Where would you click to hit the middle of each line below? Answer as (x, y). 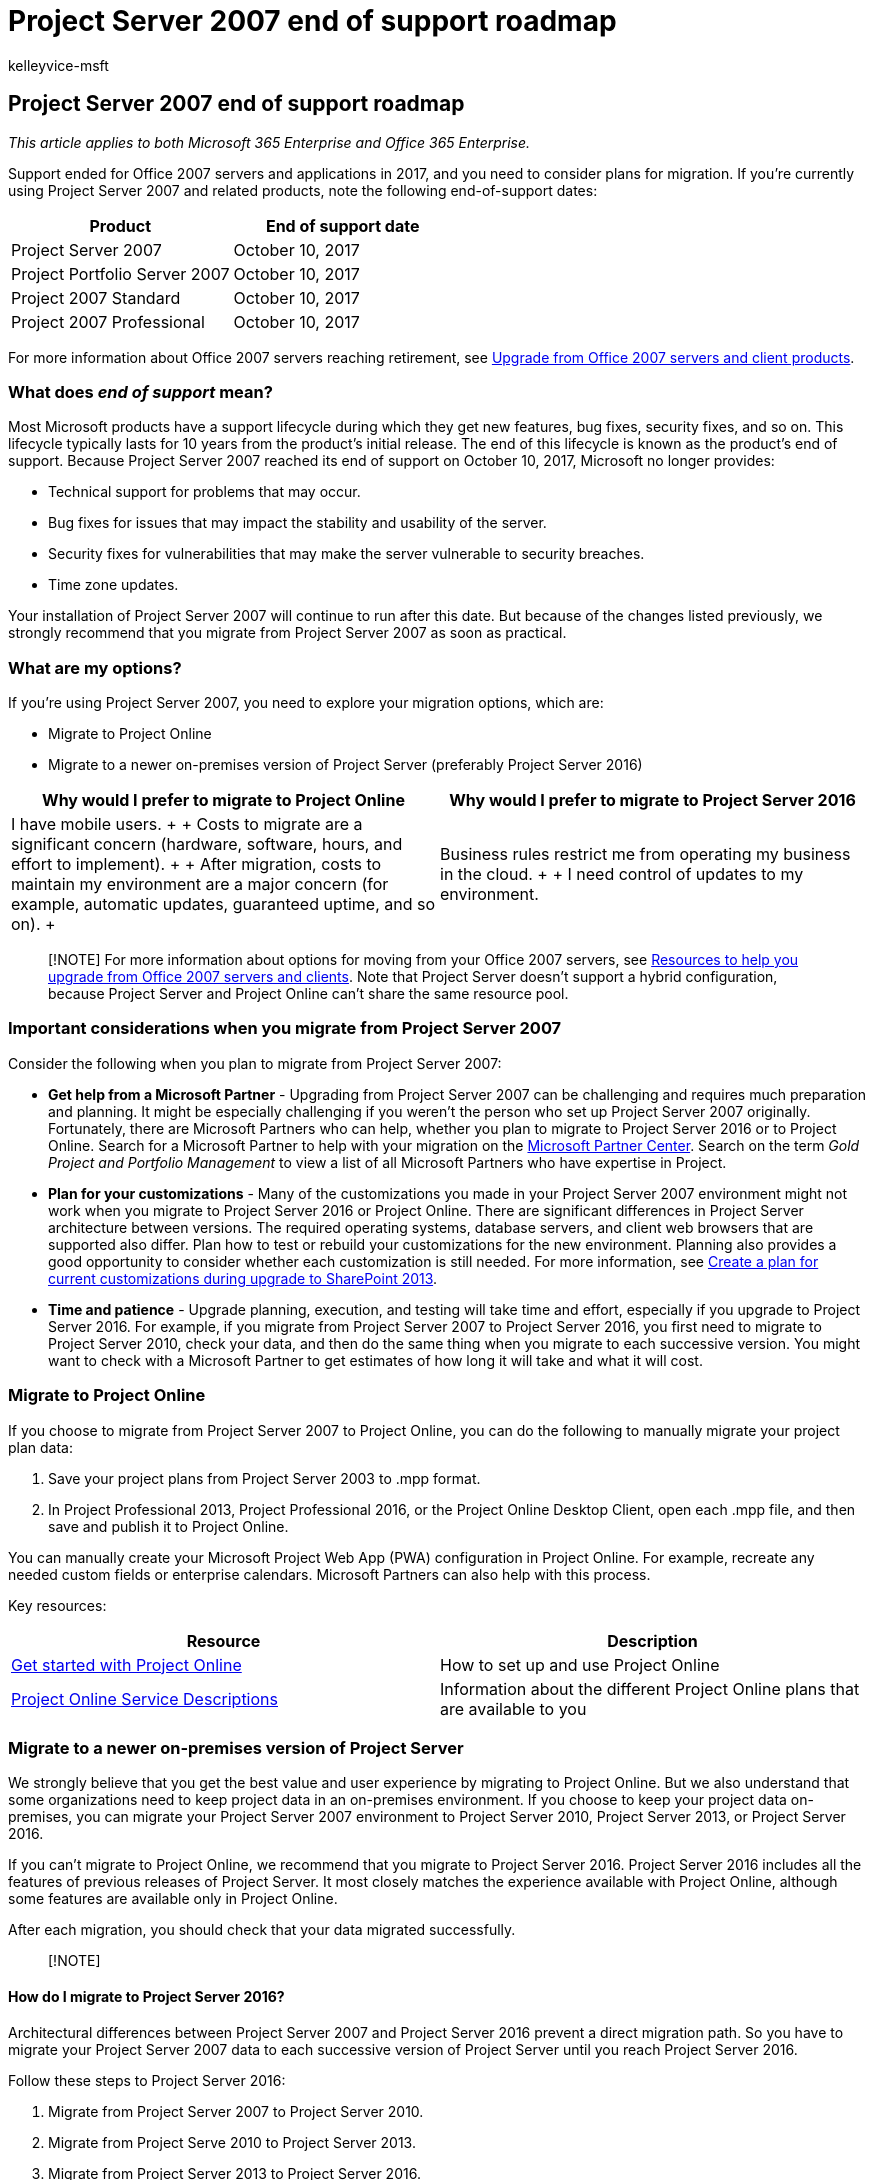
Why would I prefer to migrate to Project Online (223, 800)
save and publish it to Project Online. (168, 1526)
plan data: (41, 1447)
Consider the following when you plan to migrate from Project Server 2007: (255, 1063)
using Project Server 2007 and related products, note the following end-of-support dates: (303, 190)
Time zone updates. (113, 585)
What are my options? (95, 667)
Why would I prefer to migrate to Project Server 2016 (652, 800)
